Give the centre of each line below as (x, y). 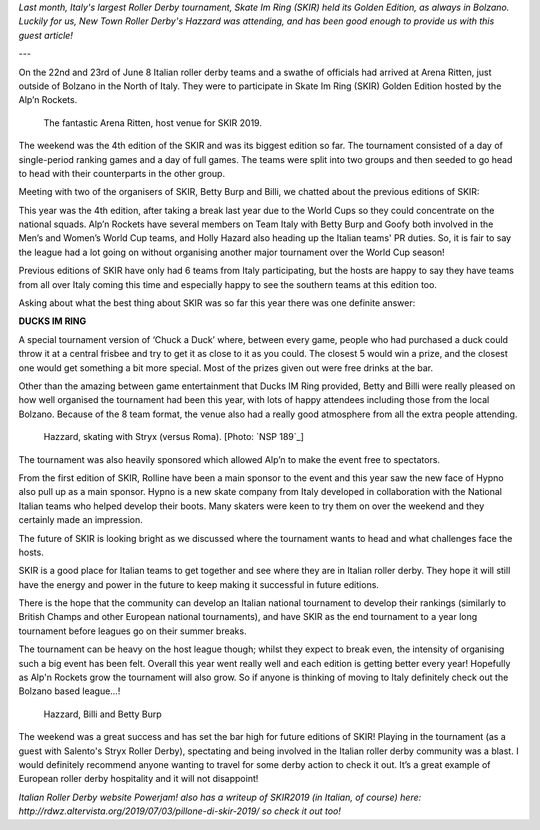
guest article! (46, 35)
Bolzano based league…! (69, 691)
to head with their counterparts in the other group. (121, 173)
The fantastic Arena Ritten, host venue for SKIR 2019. (152, 122)
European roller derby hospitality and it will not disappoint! (138, 779)
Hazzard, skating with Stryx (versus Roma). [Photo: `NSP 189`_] (174, 437)
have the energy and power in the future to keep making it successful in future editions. (199, 584)
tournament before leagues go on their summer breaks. (132, 631)
